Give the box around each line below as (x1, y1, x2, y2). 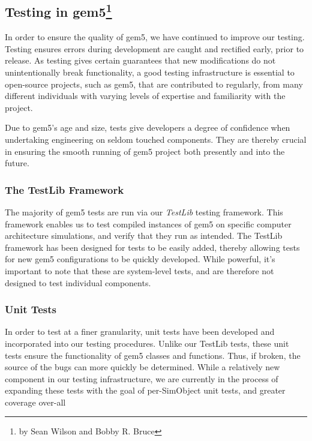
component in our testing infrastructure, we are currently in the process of (5, 372, 278, 385)
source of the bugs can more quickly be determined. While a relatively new (5, 361, 280, 373)
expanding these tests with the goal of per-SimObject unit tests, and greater (5, 384, 286, 397)
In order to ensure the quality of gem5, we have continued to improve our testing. (5, 31, 305, 43)
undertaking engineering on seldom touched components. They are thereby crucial (5, 133, 307, 145)
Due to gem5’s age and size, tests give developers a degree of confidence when (5, 121, 290, 134)
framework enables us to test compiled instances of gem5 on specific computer (5, 217, 292, 230)
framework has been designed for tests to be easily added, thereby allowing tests (5, 241, 300, 253)
